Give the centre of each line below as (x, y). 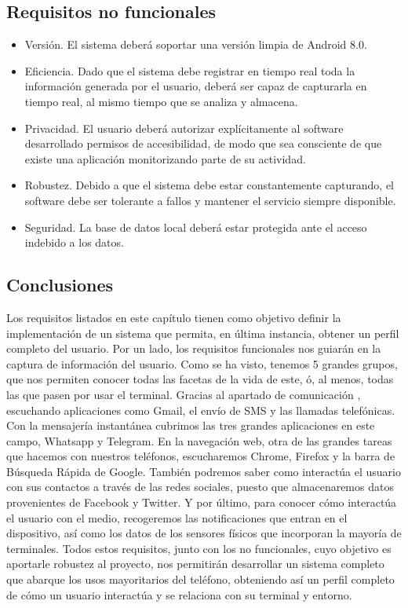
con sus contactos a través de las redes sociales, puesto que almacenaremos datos (200, 487)
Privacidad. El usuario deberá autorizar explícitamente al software (184, 128)
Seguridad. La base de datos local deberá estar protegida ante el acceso (196, 227)
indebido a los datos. (74, 242)
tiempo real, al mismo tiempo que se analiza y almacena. (161, 101)
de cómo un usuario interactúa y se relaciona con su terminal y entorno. (179, 594)
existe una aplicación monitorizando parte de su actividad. (165, 158)
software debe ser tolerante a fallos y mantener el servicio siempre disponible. (210, 200)
